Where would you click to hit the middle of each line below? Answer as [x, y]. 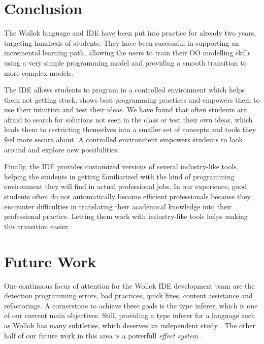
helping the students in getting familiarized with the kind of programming [119, 176]
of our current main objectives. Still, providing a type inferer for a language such [130, 315]
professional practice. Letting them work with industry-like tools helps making [126, 216]
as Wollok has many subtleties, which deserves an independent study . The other [130, 325]
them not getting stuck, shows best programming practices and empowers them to [132, 99]
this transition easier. [37, 226]
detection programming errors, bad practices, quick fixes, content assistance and [128, 295]
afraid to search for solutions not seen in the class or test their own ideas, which [128, 119]
